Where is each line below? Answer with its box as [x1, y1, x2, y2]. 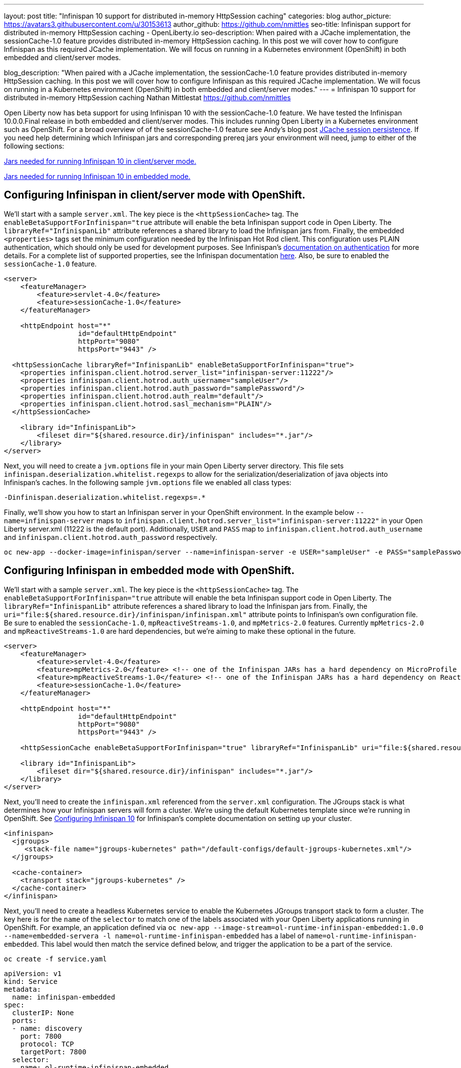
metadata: [4, 985, 41, 993]
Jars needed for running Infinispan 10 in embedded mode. [4, 172, 190, 180]
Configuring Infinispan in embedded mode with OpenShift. [4, 564, 295, 577]
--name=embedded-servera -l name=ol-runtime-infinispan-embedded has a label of [4, 931, 304, 940]
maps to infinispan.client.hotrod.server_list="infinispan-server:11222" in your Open [96, 516, 423, 525]
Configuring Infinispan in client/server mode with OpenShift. [4, 189, 306, 201]
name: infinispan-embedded [12, 993, 115, 1001]
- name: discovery [12, 1024, 83, 1032]
